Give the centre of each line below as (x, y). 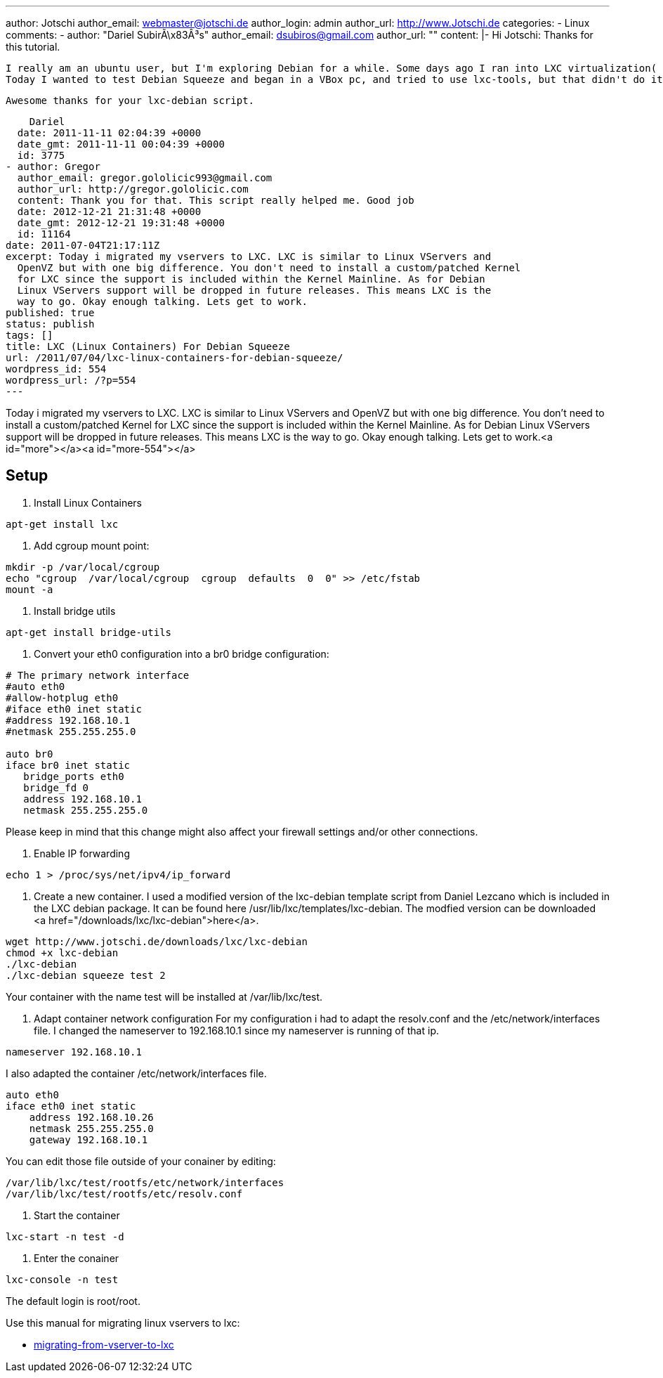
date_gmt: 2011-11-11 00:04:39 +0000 (121, 144)
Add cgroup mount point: (92, 545)
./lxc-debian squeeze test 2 (86, 975)
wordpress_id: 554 (56, 369)
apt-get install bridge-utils (89, 632)
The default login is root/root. (73, 1301)
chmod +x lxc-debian (62, 953)
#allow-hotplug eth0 (62, 697)
